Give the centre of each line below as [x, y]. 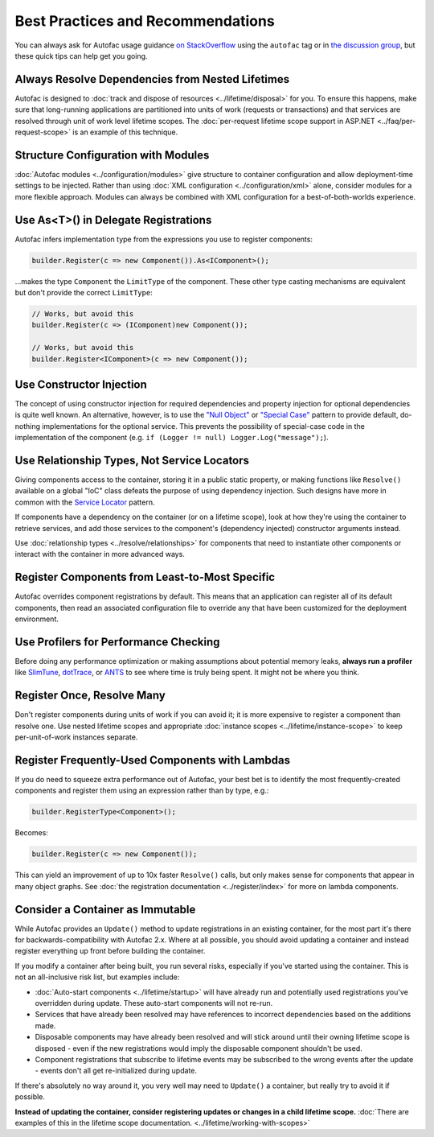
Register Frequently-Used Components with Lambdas [153, 760]
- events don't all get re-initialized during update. [116, 1071]
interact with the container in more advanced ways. [100, 554]
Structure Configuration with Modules [112, 155]
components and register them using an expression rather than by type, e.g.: [142, 791]
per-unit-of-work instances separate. [76, 737]
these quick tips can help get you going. [81, 56]
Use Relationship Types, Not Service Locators [132, 460]
